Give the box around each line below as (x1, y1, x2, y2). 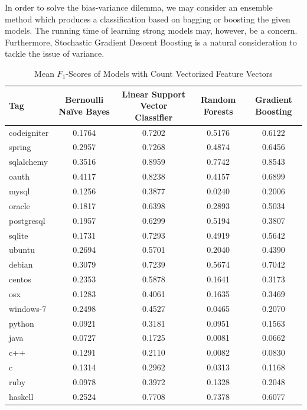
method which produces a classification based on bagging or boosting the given (5, 12, 290, 25)
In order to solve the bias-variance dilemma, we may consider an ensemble (5, 1, 273, 13)
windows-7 (9, 302, 47, 314)
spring (9, 141, 31, 153)
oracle (9, 199, 30, 211)
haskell (9, 390, 34, 402)
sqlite (9, 229, 28, 241)
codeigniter (9, 126, 49, 138)
